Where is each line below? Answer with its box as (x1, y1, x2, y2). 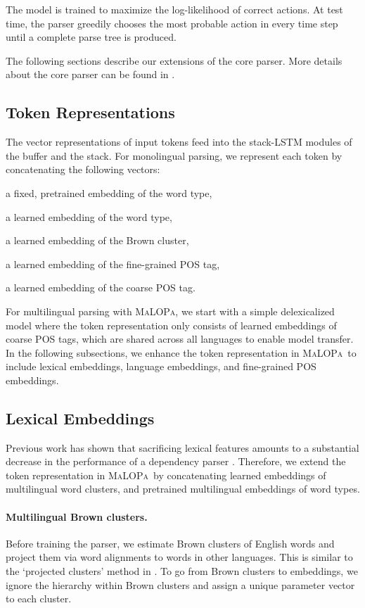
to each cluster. (6, 591, 72, 606)
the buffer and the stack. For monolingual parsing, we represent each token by (6, 148, 342, 163)
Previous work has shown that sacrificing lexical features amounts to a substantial (6, 440, 359, 455)
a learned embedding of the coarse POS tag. (6, 280, 196, 295)
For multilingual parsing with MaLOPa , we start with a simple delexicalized (6, 303, 335, 318)
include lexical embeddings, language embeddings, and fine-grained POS (6, 359, 316, 374)
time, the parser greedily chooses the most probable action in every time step (6, 15, 338, 30)
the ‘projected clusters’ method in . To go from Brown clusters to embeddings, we (6, 564, 358, 578)
